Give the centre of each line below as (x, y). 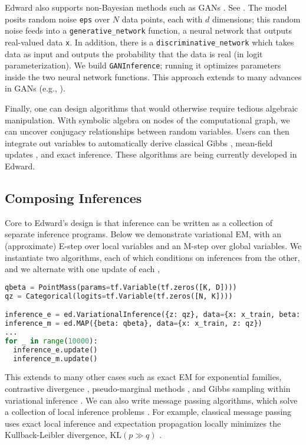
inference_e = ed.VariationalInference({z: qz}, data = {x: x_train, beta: (153, 315)
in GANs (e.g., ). (35, 88)
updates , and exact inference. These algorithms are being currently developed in (151, 154)
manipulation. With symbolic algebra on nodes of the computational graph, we (147, 120)
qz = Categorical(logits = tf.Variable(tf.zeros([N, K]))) (119, 296)
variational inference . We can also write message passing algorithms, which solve (151, 400)
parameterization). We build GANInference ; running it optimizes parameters (143, 65)
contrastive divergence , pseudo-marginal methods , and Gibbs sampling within (148, 388)
